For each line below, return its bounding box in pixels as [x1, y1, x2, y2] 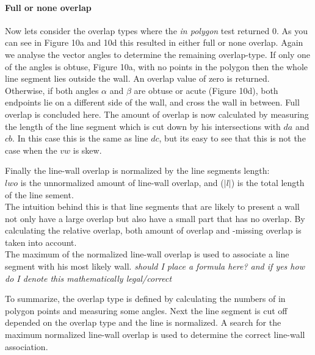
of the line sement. [5, 188, 74, 201]
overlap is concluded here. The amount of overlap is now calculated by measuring [5, 107, 309, 120]
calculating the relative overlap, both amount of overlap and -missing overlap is [5, 224, 302, 237]
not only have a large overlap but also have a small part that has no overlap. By [5, 212, 305, 224]
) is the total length [231, 176, 305, 188]
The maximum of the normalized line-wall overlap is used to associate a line [5, 248, 289, 260]
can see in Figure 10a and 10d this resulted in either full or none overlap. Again [5, 36, 303, 49]
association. [5, 340, 48, 353]
